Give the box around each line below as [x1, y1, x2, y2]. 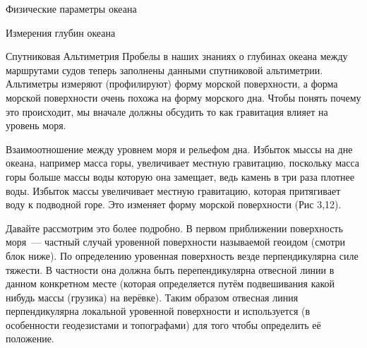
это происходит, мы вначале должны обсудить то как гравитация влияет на [6, 104, 328, 119]
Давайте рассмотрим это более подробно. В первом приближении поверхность [6, 220, 343, 235]
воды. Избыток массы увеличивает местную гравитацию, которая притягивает [6, 183, 341, 198]
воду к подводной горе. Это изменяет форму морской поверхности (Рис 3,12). [6, 197, 342, 212]
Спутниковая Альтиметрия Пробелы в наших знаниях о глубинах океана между [6, 49, 348, 64]
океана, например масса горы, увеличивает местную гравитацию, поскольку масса [6, 155, 360, 170]
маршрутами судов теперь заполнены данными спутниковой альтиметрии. [6, 62, 323, 77]
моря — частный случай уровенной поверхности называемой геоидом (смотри [6, 234, 345, 249]
